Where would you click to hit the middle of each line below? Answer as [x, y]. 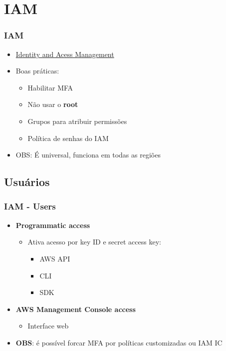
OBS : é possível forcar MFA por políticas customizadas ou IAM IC [119, 342]
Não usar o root [53, 104]
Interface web [48, 326]
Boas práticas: [37, 71]
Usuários [27, 182]
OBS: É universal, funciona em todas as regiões [88, 155]
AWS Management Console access [76, 309]
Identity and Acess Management [65, 54]
